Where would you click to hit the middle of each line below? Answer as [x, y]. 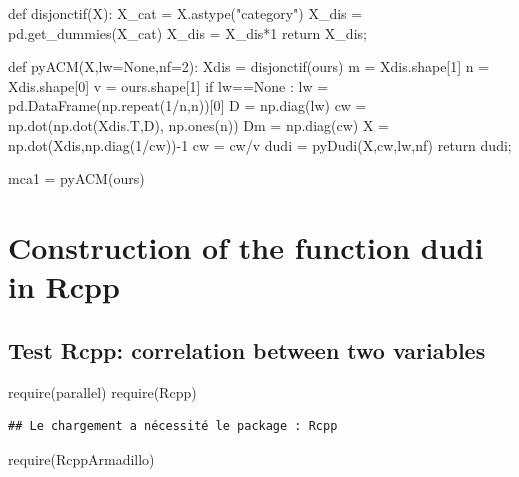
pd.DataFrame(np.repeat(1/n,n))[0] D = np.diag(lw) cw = [187, 105]
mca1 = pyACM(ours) [76, 178]
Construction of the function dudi [246, 246]
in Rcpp [64, 286]
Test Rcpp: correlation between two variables [247, 349]
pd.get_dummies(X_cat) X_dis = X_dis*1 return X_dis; [187, 32]
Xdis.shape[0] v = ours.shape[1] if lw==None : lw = [168, 85]
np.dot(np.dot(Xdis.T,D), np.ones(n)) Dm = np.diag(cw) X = [198, 124]
